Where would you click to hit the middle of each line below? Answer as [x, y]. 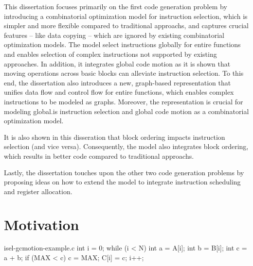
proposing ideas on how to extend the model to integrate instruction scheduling [122, 182]
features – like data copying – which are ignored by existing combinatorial [114, 35]
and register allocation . [38, 191]
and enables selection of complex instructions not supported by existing [110, 54]
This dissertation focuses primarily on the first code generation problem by [116, 6]
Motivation [42, 224]
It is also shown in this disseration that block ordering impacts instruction [115, 137]
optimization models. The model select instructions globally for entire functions [122, 44]
